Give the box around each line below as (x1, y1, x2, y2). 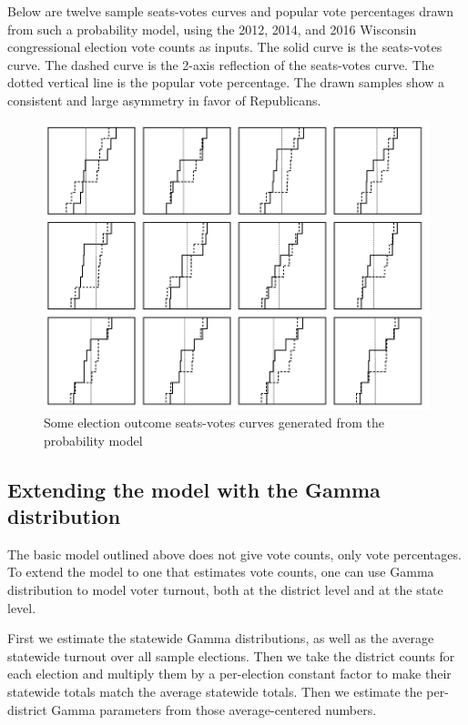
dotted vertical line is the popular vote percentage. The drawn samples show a (7, 73, 444, 92)
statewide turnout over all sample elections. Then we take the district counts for (7, 646, 455, 665)
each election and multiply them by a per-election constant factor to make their (7, 664, 452, 683)
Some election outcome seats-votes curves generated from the (44, 413, 385, 431)
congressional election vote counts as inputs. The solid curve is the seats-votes (7, 37, 443, 56)
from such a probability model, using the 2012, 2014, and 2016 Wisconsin (7, 19, 417, 38)
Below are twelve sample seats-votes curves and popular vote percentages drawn (7, 2, 453, 20)
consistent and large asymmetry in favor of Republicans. (7, 90, 321, 109)
